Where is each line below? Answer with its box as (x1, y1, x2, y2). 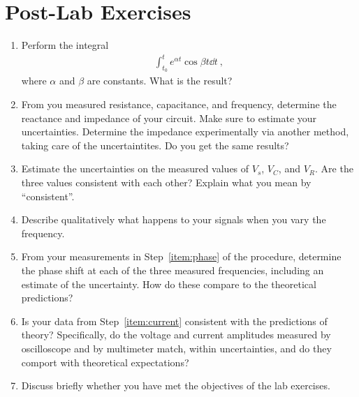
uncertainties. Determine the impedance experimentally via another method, (21, 124, 349, 139)
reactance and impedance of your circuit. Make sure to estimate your (21, 110, 317, 125)
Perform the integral (21, 38, 109, 52)
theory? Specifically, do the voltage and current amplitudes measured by (21, 327, 331, 342)
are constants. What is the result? (87, 73, 233, 88)
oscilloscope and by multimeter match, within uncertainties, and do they (21, 340, 332, 355)
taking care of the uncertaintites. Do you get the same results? (21, 137, 289, 152)
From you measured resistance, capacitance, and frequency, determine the (21, 97, 337, 112)
